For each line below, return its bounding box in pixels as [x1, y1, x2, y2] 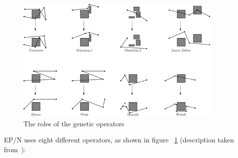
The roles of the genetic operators [23, 118, 125, 128]
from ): [4, 144, 26, 154]
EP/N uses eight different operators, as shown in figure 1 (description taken [4, 135, 234, 145]
